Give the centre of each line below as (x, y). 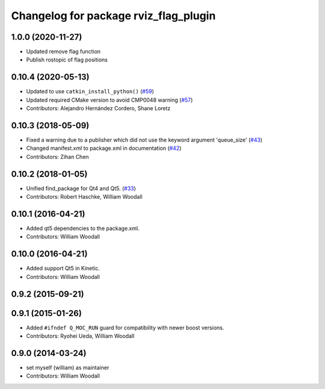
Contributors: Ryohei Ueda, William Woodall (80, 336)
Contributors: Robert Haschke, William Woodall (84, 197)
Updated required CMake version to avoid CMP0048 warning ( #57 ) (110, 100)
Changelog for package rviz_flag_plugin (113, 16)
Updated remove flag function (63, 52)
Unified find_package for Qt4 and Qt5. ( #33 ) (81, 188)
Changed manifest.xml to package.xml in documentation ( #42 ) (104, 148)
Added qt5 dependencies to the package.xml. (83, 228)
